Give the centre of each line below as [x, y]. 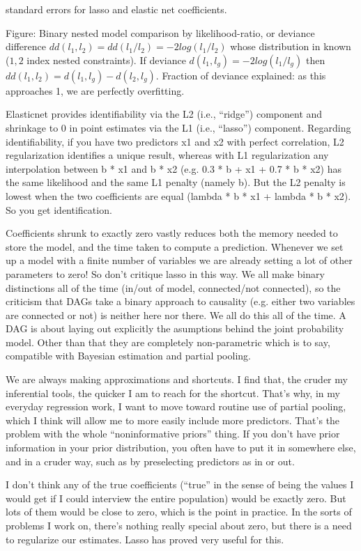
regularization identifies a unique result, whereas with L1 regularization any [167, 155]
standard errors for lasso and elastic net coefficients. [116, 9]
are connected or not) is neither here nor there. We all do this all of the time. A [176, 315]
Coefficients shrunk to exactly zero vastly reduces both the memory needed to [172, 233]
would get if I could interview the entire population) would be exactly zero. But [176, 498]
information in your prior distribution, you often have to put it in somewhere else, [181, 448]
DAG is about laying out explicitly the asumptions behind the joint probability [175, 328]
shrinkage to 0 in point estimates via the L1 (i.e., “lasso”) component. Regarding [178, 127]
